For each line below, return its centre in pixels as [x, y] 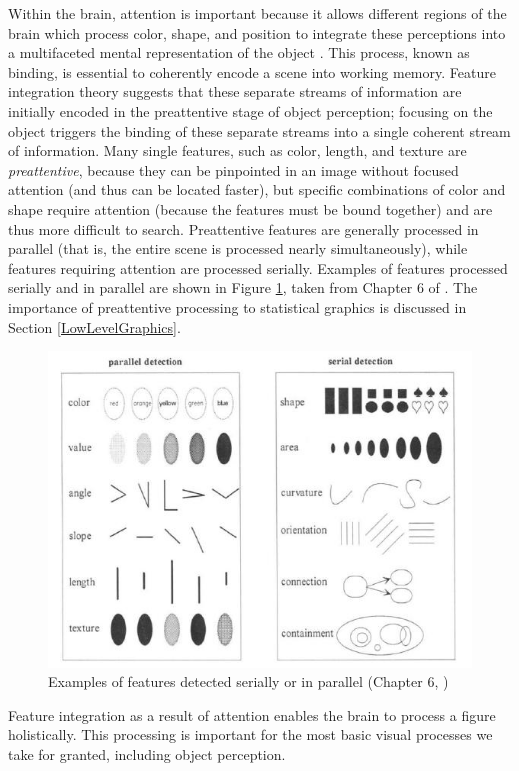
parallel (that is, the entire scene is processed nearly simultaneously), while [238, 248]
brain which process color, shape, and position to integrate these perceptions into [257, 32]
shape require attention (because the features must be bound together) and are [250, 208]
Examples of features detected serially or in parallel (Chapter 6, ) [248, 681]
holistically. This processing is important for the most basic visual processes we [250, 734]
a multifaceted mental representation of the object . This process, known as [239, 52]
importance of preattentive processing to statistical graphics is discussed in [237, 306]
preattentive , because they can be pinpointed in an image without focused [233, 169]
